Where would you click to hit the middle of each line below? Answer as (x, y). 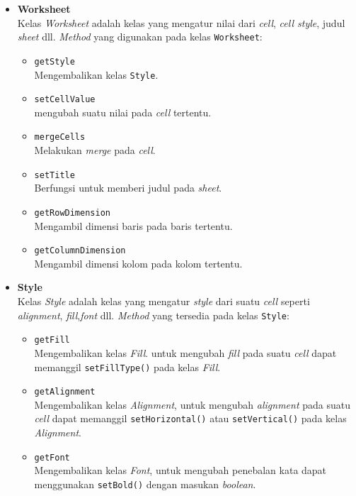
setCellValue (65, 100)
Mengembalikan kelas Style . (96, 74)
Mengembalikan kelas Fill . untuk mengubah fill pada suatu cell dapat (185, 352)
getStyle (54, 61)
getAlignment (65, 392)
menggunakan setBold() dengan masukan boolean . (145, 484)
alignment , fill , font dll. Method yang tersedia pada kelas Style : (153, 315)
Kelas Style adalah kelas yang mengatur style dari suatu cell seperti (163, 301)
